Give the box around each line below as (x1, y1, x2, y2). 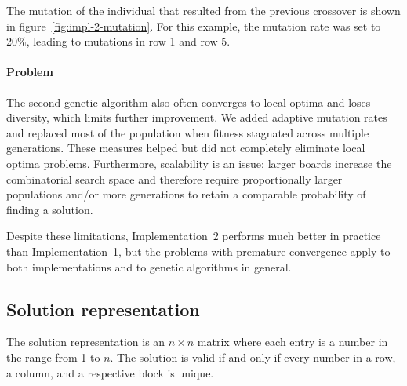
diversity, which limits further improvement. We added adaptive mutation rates (6, 109, 387, 126)
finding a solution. (6, 201, 93, 217)
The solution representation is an (6, 333, 165, 350)
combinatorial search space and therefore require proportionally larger (6, 170, 343, 187)
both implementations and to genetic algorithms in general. (6, 258, 292, 275)
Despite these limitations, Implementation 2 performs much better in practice (6, 228, 381, 244)
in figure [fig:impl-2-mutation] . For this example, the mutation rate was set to (6, 17, 381, 34)
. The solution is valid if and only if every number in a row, (110, 348, 396, 365)
